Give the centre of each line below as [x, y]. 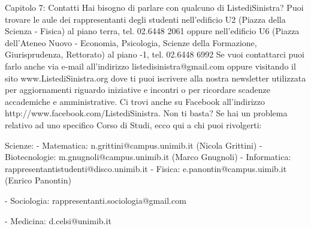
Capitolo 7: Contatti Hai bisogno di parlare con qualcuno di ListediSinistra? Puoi [154, 7]
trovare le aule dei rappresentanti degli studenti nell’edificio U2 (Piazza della [145, 19]
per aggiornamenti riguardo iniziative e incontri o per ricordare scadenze [138, 90]
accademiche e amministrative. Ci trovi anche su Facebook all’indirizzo [135, 101]
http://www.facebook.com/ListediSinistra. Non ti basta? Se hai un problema [146, 113]
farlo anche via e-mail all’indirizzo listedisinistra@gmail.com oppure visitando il [150, 66]
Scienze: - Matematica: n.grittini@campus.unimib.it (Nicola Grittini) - [134, 145]
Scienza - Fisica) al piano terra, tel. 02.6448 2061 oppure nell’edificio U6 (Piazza [152, 31]
